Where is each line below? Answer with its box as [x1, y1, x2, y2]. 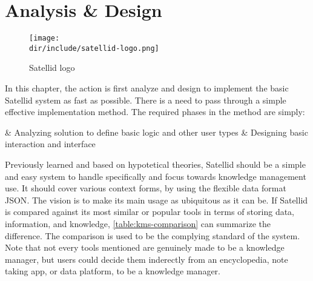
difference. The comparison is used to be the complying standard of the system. [5, 229, 300, 242]
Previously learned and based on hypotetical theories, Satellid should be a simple [5, 158, 306, 170]
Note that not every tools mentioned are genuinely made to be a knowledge [5, 241, 285, 254]
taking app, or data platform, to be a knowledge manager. [5, 265, 220, 277]
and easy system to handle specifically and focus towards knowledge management [5, 170, 306, 182]
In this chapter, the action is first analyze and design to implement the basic [5, 82, 289, 94]
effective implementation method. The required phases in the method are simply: [5, 105, 305, 118]
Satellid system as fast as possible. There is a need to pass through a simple [5, 93, 286, 106]
